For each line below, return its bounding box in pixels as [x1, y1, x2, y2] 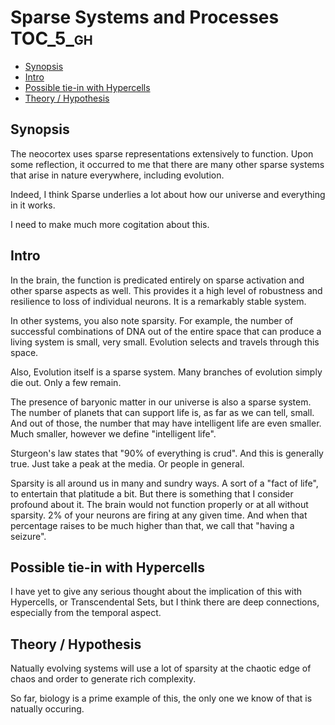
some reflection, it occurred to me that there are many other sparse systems [10, 158, 325, 170]
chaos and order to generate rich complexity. [10, 673, 197, 685]
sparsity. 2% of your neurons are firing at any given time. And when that [10, 509, 308, 521]
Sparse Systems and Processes [10, 6, 280, 29]
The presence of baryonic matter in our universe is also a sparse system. [10, 396, 312, 408]
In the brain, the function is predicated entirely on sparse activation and [10, 274, 305, 286]
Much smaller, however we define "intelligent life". [10, 427, 217, 440]
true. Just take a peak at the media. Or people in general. [10, 457, 245, 470]
